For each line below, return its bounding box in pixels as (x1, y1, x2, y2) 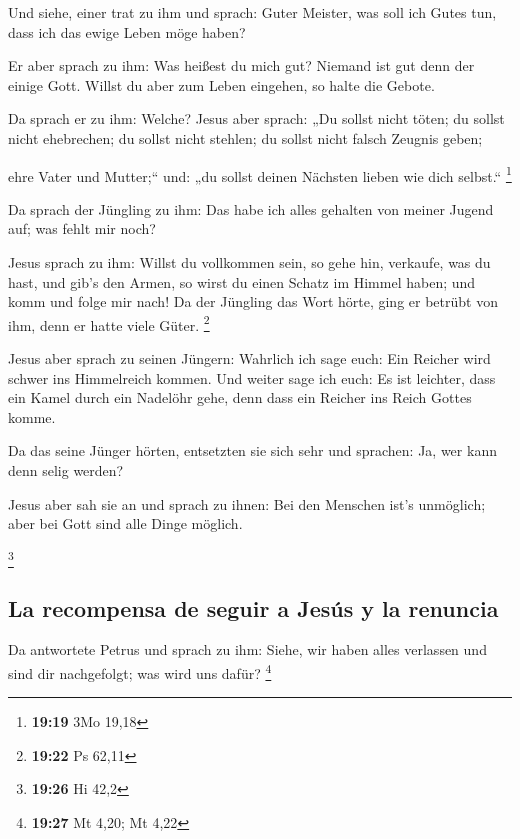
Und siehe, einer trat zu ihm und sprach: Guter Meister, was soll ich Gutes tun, (8, 2, 497, 22)
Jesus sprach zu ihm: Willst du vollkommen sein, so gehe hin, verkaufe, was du (8, 252, 491, 272)
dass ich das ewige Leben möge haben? (8, 21, 246, 42)
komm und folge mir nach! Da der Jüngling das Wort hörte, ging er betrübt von (8, 291, 498, 312)
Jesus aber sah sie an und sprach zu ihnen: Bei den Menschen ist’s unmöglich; (8, 493, 486, 514)
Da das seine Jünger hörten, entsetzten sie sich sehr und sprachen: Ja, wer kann (8, 440, 497, 461)
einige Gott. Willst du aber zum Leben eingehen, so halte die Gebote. (8, 74, 435, 95)
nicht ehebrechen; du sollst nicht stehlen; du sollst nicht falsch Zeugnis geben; (8, 127, 483, 148)
